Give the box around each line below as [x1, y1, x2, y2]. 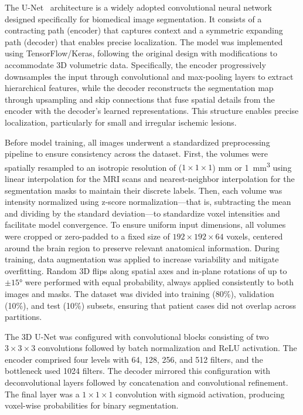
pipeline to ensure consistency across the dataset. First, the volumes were [5, 147, 268, 160]
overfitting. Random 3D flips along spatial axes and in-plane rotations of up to [5, 264, 287, 276]
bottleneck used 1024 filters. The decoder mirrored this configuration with [5, 365, 271, 377]
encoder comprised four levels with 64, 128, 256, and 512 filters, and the [5, 353, 263, 365]
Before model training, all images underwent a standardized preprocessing [5, 136, 270, 148]
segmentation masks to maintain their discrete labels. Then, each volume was [5, 184, 282, 196]
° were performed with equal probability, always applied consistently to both [19, 276, 294, 288]
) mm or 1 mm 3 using [212, 159, 292, 173]
